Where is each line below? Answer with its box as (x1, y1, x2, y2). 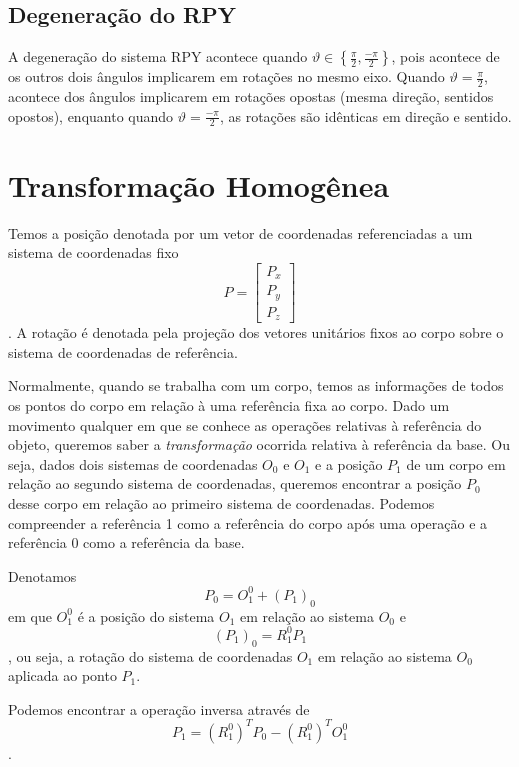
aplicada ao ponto (8, 665, 117, 686)
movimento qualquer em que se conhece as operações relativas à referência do (8, 414, 482, 435)
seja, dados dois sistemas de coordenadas (8, 453, 258, 474)
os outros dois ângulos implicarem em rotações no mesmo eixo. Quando (8, 66, 445, 87)
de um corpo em (406, 453, 506, 474)
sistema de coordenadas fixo (8, 242, 179, 263)
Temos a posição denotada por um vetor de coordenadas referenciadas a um (8, 222, 473, 243)
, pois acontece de (391, 46, 500, 67)
